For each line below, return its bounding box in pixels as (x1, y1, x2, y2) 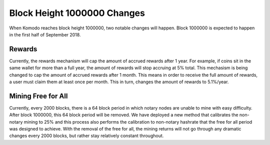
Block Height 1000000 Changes (9, 7, 145, 18)
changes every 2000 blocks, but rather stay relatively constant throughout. (9, 133, 164, 139)
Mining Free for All (9, 92, 68, 100)
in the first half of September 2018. (9, 31, 81, 37)
